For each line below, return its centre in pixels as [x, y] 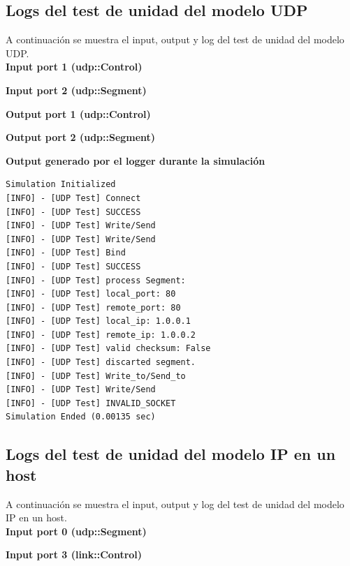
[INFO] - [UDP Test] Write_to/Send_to [96, 376]
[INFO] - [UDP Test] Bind [66, 253]
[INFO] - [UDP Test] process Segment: [96, 280]
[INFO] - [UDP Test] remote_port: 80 [93, 307]
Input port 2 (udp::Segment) [76, 90]
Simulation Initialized [61, 185]
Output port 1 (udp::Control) [78, 113]
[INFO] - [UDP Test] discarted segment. [101, 363]
